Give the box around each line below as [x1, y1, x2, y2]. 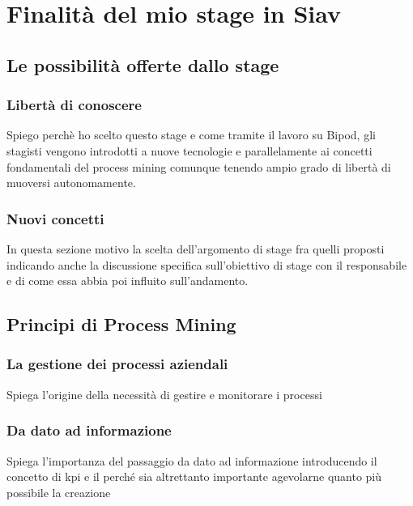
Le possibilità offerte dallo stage [6, 52, 279, 77]
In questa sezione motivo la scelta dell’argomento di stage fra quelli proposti [6, 240, 385, 257]
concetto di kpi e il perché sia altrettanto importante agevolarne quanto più [6, 468, 382, 485]
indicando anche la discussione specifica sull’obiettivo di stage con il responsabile [6, 256, 407, 273]
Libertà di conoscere [6, 95, 142, 115]
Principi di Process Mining [6, 312, 236, 337]
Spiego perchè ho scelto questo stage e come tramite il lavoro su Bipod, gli [6, 126, 376, 143]
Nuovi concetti [6, 208, 104, 228]
